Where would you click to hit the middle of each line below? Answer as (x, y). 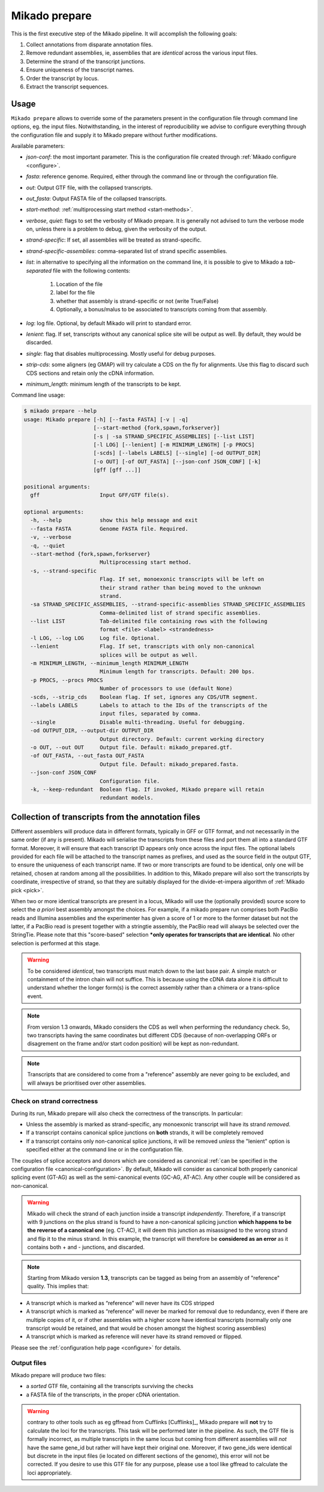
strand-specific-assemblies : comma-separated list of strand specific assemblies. (127, 251)
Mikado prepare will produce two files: (58, 1375)
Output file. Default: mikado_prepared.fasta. (169, 764)
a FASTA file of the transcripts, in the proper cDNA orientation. (103, 1395)
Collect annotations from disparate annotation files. (89, 44)
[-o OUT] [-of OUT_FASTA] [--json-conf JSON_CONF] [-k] (177, 461)
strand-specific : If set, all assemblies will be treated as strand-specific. (114, 240)
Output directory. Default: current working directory (182, 739)
